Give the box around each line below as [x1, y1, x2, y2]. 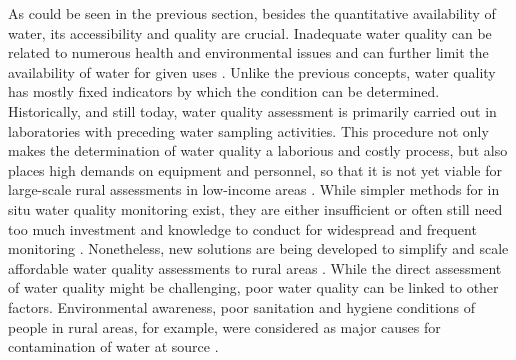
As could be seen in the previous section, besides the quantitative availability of [8, 3, 496, 23]
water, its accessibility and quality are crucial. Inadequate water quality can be [8, 22, 492, 43]
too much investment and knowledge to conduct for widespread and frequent [8, 218, 477, 239]
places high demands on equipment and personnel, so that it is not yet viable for [8, 159, 502, 180]
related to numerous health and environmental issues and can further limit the [8, 42, 489, 63]
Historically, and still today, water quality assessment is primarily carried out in [8, 100, 497, 121]
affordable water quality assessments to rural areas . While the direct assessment [8, 257, 502, 278]
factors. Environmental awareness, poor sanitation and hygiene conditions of [8, 296, 476, 317]
